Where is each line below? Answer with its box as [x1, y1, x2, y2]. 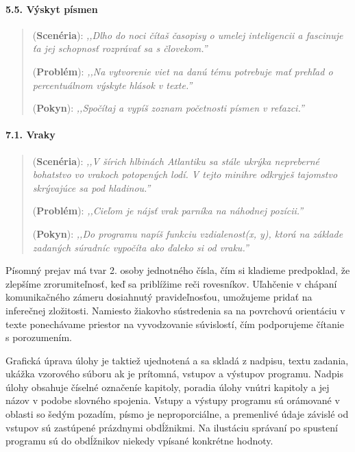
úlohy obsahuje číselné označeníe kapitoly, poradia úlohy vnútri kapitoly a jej [5, 379, 330, 394]
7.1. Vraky [5, 127, 56, 142]
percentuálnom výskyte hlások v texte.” [32, 77, 193, 92]
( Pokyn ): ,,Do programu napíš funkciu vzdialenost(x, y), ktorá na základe [32, 226, 343, 240]
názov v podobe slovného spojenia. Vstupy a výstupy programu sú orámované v [5, 393, 340, 407]
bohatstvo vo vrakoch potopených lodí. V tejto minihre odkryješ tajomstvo [32, 167, 338, 181]
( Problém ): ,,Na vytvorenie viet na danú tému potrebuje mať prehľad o [32, 64, 333, 78]
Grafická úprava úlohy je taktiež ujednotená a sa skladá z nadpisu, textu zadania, [5, 353, 349, 367]
